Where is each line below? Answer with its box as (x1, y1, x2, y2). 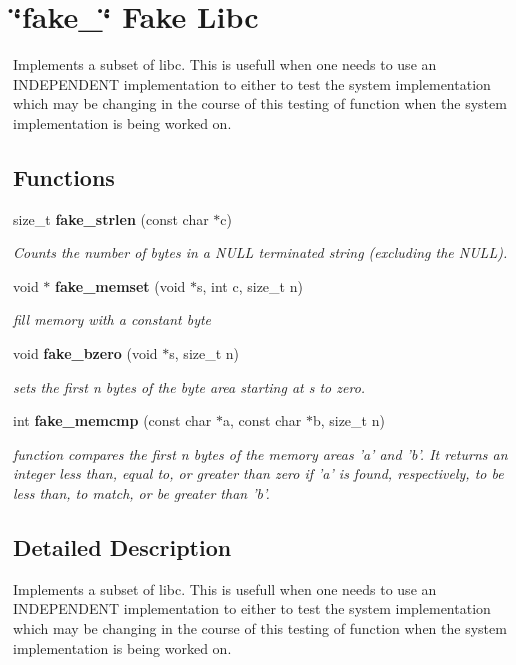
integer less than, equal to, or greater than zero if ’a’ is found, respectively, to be (13, 463, 504, 484)
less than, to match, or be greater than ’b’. (13, 483, 270, 504)
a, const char (222, 410, 302, 431)
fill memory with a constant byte (13, 309, 212, 330)
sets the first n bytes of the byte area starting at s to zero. (13, 376, 366, 397)
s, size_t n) (169, 343, 240, 364)
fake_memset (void (55, 275, 186, 296)
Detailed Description (13, 532, 232, 563)
